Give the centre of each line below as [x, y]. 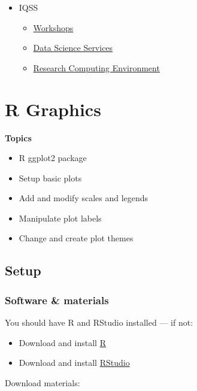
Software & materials [57, 300]
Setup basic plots [50, 178]
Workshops [53, 27]
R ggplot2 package [53, 158]
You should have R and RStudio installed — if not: [99, 322]
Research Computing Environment [96, 67]
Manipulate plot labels [60, 218]
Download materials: [43, 382]
